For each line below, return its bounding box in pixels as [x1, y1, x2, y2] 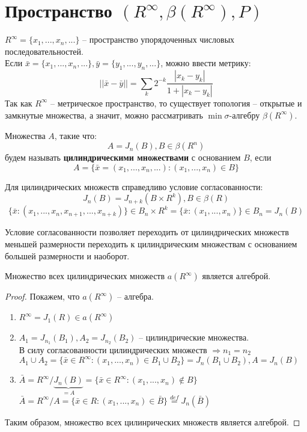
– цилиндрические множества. [138, 331, 249, 344]
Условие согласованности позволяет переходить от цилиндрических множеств [5, 226, 289, 238]
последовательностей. [5, 45, 84, 57]
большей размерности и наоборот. [5, 249, 130, 262]
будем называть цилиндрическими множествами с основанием [5, 151, 241, 164]
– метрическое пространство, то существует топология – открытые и [50, 96, 302, 109]
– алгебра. [117, 290, 154, 303]
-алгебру [229, 108, 260, 121]
